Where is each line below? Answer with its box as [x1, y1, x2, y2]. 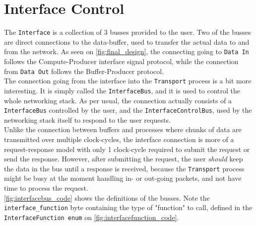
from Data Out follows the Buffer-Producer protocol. [4, 66, 164, 76]
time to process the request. [4, 183, 88, 193]
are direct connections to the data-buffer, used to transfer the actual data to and [4, 36, 250, 47]
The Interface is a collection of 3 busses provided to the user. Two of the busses [4, 27, 251, 37]
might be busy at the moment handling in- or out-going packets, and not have [4, 173, 242, 183]
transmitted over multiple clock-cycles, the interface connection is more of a [4, 134, 234, 145]
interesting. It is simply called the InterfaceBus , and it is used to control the [4, 85, 241, 95]
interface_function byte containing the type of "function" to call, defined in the [4, 202, 253, 213]
